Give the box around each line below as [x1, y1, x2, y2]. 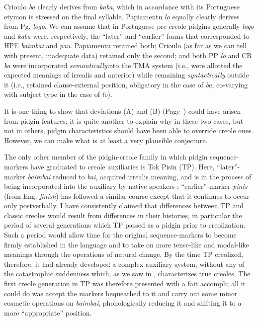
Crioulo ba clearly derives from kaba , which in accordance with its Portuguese [4, 1, 240, 11]
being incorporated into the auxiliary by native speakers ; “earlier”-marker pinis [4, 181, 248, 191]
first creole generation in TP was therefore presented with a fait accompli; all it [4, 278, 246, 289]
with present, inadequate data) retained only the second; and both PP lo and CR [4, 50, 252, 60]
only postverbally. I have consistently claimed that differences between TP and [4, 200, 244, 211]
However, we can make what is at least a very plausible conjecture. [4, 135, 208, 145]
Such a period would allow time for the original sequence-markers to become [4, 230, 237, 240]
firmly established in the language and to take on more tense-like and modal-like [4, 239, 249, 249]
